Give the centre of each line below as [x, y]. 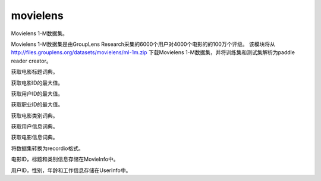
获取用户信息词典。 [34, 127]
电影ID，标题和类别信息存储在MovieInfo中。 [65, 159]
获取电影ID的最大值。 [37, 83]
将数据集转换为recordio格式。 [47, 148]
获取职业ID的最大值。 [37, 105]
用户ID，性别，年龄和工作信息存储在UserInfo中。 [71, 170]
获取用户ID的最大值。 [37, 93]
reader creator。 [31, 61]
